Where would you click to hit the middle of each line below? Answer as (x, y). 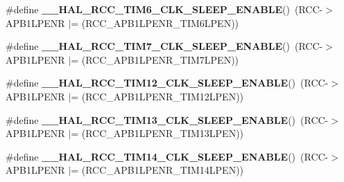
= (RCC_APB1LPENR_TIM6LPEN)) (155, 22)
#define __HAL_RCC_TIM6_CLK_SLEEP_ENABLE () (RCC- (164, 9)
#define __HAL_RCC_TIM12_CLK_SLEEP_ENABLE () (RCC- (167, 83)
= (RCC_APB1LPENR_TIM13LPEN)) (157, 133)
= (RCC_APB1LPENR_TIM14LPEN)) (157, 170)
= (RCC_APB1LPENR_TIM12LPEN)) (157, 96)
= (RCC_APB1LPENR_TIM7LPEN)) (155, 59)
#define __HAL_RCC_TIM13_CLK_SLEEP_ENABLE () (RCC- (167, 119)
